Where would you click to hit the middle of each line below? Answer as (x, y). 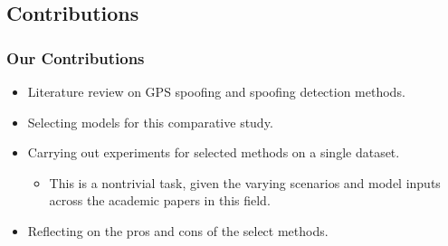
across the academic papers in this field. (160, 200)
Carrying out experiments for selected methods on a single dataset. (214, 152)
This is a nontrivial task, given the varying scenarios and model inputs (245, 182)
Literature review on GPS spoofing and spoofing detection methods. (216, 91)
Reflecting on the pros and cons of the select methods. (178, 230)
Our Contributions (76, 57)
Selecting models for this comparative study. (150, 122)
